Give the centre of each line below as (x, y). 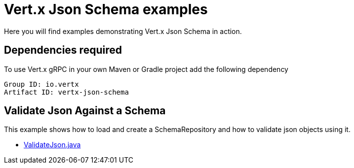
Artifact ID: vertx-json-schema (66, 92)
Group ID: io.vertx (41, 84)
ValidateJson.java (52, 145)
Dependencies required (63, 50)
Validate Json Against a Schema (85, 111)
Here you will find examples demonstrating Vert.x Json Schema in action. (123, 31)
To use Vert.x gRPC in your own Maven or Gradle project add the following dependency (146, 69)
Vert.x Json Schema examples (106, 9)
